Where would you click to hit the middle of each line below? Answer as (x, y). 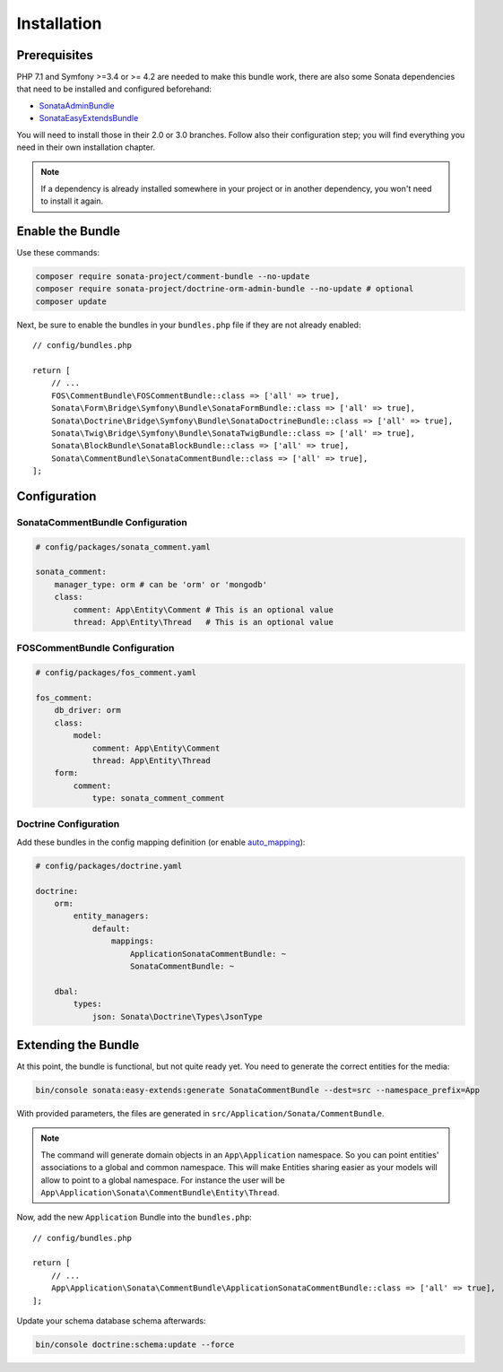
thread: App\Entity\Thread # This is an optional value (203, 622)
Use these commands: (58, 253)
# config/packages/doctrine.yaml (109, 866)
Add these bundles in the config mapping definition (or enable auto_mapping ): (161, 842)
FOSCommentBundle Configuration (95, 648)
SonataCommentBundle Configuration (102, 522)
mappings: (132, 941)
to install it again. (72, 201)
